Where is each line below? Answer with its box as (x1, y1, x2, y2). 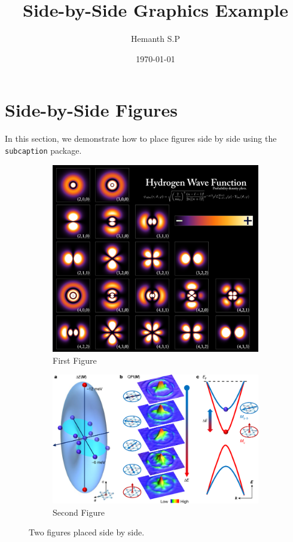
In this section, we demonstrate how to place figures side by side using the (5, 132, 277, 145)
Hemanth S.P (131, 32, 180, 45)
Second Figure (53, 506, 105, 518)
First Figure (53, 354, 97, 366)
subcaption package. (5, 144, 82, 156)
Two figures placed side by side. (29, 526, 145, 538)
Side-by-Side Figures (5, 98, 178, 122)
